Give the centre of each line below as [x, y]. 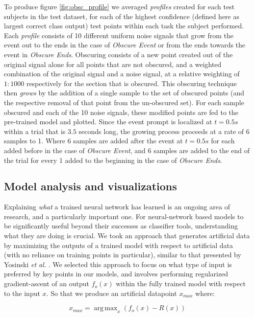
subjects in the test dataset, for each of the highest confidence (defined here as [122, 16]
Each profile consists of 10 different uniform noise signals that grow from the [119, 35]
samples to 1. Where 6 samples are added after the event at [93, 141]
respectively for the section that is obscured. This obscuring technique [131, 83]
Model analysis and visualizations [90, 186]
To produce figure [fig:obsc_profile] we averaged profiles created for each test [119, 6]
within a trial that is [35, 131]
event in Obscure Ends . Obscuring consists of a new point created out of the [118, 54]
